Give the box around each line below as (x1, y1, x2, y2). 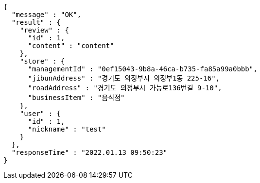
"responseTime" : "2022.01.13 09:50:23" (11, 149, 168, 156)
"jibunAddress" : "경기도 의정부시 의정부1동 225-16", (28, 74, 220, 82)
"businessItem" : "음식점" (28, 94, 125, 101)
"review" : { (19, 26, 69, 34)
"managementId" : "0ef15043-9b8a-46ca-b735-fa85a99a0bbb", (28, 65, 258, 73)
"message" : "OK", (11, 11, 82, 18)
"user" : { (19, 110, 61, 117)
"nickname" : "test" (28, 125, 106, 133)
